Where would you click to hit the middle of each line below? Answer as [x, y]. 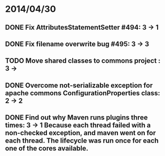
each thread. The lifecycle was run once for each [82, 141]
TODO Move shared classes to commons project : [83, 61]
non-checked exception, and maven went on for [81, 133]
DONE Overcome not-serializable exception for [79, 85]
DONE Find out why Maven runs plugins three [77, 118]
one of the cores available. [47, 148]
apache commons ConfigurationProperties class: [83, 93]
